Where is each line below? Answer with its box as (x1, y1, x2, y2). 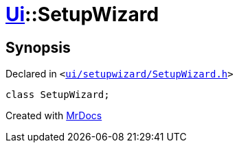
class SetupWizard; (5, 89, 110, 101)
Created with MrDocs (5, 110, 102, 122)
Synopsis (5, 38, 71, 56)
